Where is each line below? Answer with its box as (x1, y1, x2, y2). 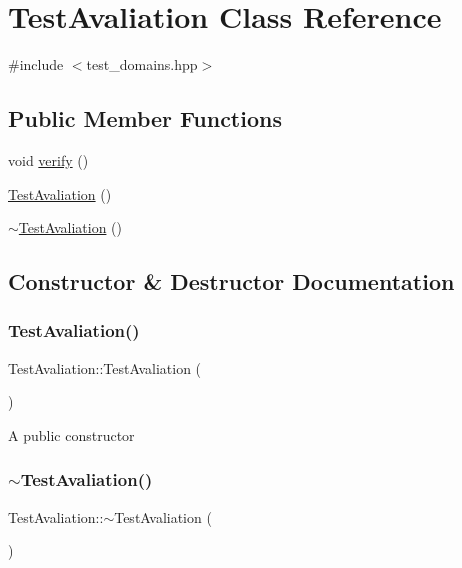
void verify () (8, 149, 89, 170)
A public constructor (8, 424, 135, 445)
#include (8, 54, 64, 75)
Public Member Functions (8, 103, 282, 134)
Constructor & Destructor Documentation (8, 266, 455, 297)
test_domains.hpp (86, 54, 198, 75)
